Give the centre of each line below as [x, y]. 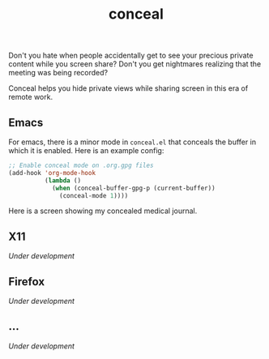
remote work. [31, 97]
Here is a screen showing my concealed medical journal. [103, 211]
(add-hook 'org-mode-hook [52, 173]
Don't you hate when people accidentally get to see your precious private [131, 56]
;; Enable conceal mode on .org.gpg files [81, 165]
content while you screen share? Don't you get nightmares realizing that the [135, 64]
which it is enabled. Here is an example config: [86, 150]
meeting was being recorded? [58, 73]
